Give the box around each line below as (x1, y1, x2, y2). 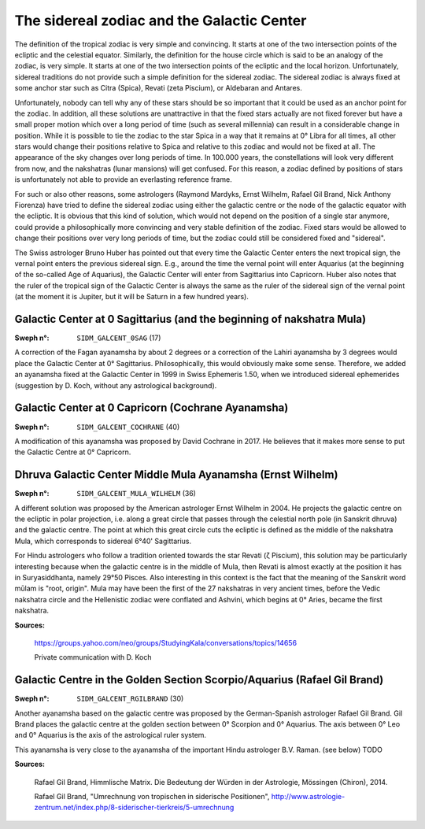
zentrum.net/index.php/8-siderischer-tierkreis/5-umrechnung (34, 803, 235, 812)
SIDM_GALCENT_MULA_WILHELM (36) (76, 489, 197, 498)
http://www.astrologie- (271, 791, 346, 801)
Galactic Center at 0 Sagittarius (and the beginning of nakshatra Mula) (14, 312, 366, 326)
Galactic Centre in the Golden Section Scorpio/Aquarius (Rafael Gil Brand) (14, 673, 384, 687)
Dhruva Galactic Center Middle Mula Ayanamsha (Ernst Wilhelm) (14, 468, 338, 482)
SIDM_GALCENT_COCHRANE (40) (76, 422, 180, 431)
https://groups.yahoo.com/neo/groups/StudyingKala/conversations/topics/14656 (34, 638, 297, 647)
